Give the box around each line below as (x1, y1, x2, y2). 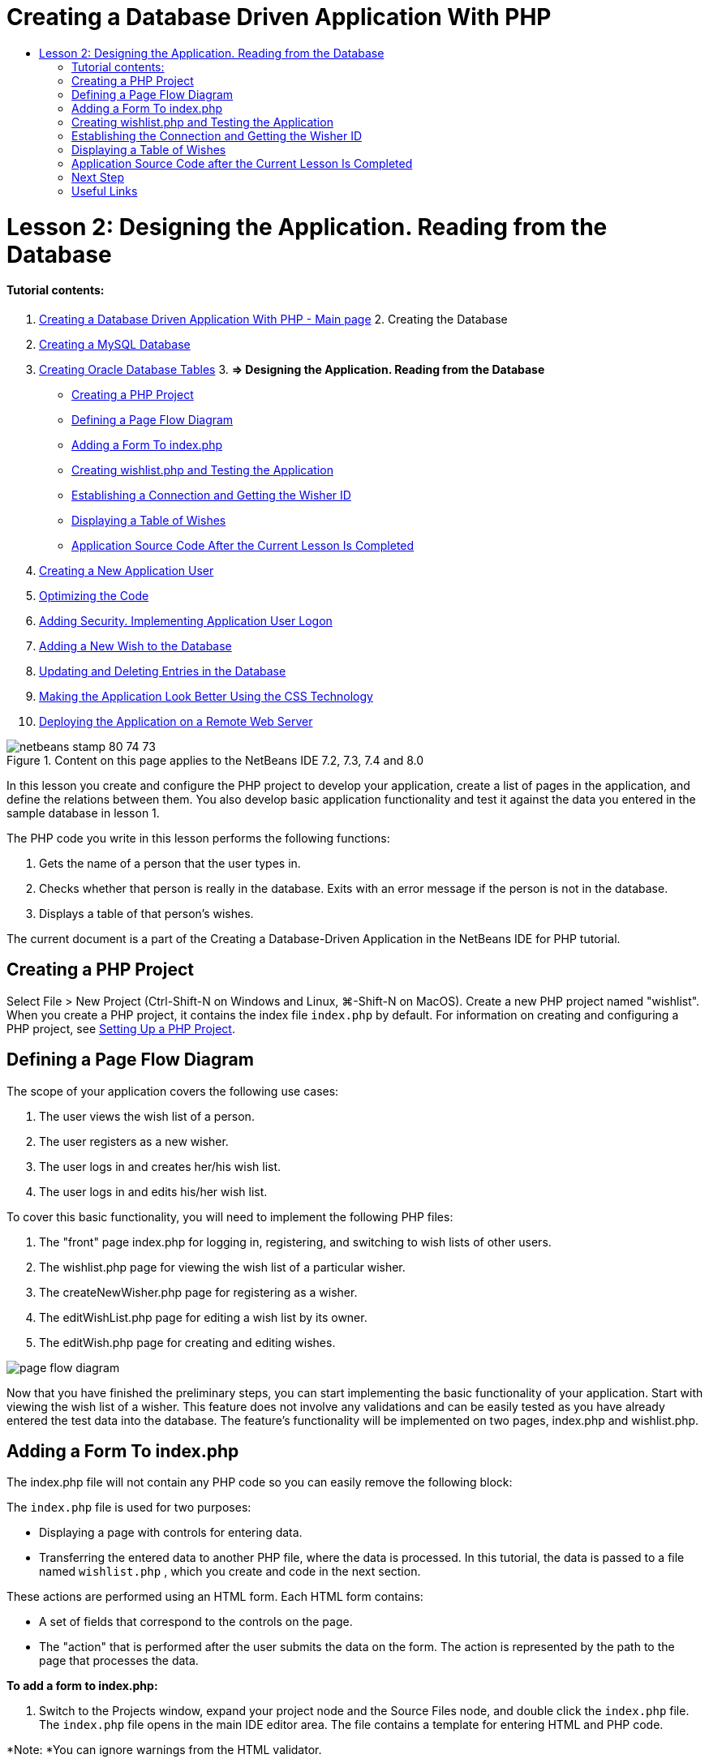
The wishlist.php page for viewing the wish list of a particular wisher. (39, 1259, 406, 1274)
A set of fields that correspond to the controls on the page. (39, 1615, 353, 1629)
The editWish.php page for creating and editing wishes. (39, 1335, 336, 1349)
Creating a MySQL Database (39, 337, 191, 351)
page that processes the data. (39, 1654, 199, 1668)
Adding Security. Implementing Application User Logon (39, 613, 333, 628)
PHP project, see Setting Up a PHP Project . (6, 1021, 235, 1036)
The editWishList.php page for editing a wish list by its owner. (39, 1310, 367, 1324)
